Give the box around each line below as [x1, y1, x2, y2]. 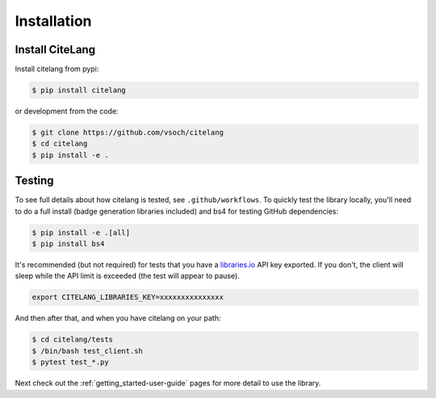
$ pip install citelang [31, 85, 127, 95]
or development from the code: [15, 106, 119, 116]
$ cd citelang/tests [31, 335, 113, 344]
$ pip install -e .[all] [31, 228, 131, 237]
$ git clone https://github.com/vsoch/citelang [31, 128, 224, 137]
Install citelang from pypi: [15, 64, 99, 74]
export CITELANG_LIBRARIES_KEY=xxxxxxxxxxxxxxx [31, 292, 224, 302]
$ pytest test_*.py [31, 358, 109, 367]
